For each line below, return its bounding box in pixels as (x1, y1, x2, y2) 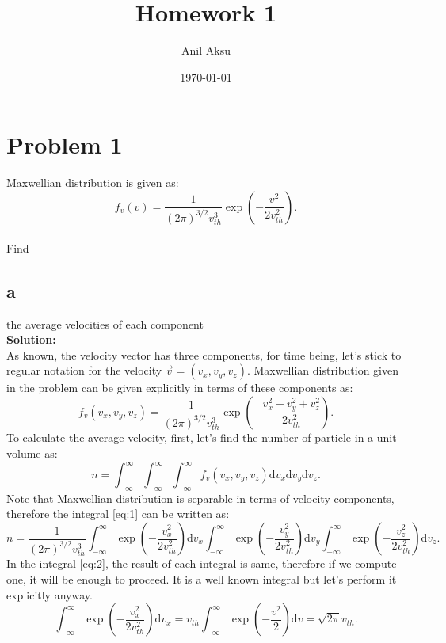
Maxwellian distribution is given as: (6, 174, 179, 191)
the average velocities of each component (6, 315, 204, 332)
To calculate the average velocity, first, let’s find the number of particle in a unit (6, 429, 397, 446)
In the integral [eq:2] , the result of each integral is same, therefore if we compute (6, 555, 397, 572)
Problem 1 (6, 128, 123, 161)
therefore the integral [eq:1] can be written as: (6, 505, 230, 522)
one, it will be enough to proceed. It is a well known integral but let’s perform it (6, 570, 397, 587)
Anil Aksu (181, 42, 231, 59)
